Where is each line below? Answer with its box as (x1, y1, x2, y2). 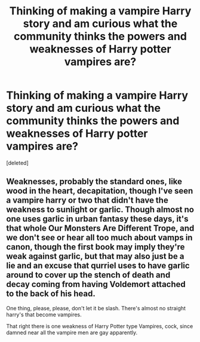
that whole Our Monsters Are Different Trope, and (6, 223, 195, 234)
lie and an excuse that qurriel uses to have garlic (6, 261, 190, 271)
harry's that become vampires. (6, 311, 82, 318)
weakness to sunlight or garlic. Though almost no (6, 204, 194, 215)
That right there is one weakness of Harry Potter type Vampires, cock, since (6, 322, 193, 329)
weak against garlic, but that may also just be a (6, 251, 184, 261)
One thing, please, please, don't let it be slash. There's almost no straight (6, 304, 186, 312)
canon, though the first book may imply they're (6, 242, 185, 252)
